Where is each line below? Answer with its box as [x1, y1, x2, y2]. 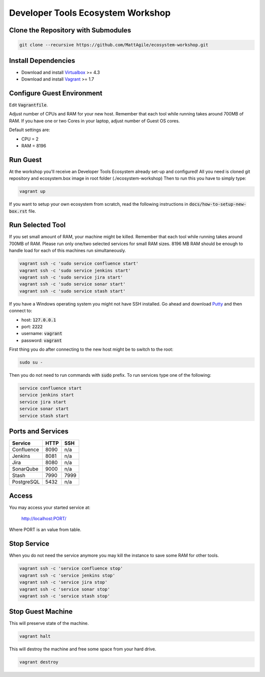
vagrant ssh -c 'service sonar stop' [19, 586, 110, 592]
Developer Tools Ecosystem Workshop [9, 7, 171, 18]
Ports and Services [9, 427, 69, 436]
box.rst [9, 208, 28, 214]
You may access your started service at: [9, 504, 91, 510]
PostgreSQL [12, 479, 40, 485]
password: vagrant [21, 337, 62, 343]
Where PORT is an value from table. [9, 527, 81, 533]
